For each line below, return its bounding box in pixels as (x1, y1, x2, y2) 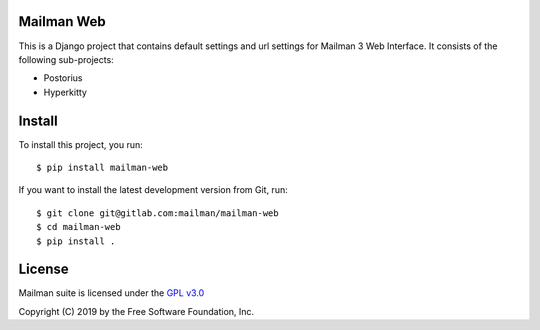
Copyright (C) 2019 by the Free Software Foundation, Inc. (18, 305, 255, 317)
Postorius (43, 72, 83, 84)
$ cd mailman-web (36, 221, 121, 233)
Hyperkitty (43, 86, 87, 98)
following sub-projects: (18, 53, 114, 65)
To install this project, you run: (18, 138, 144, 150)
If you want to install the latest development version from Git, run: (18, 184, 289, 196)
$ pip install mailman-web (36, 161, 169, 173)
